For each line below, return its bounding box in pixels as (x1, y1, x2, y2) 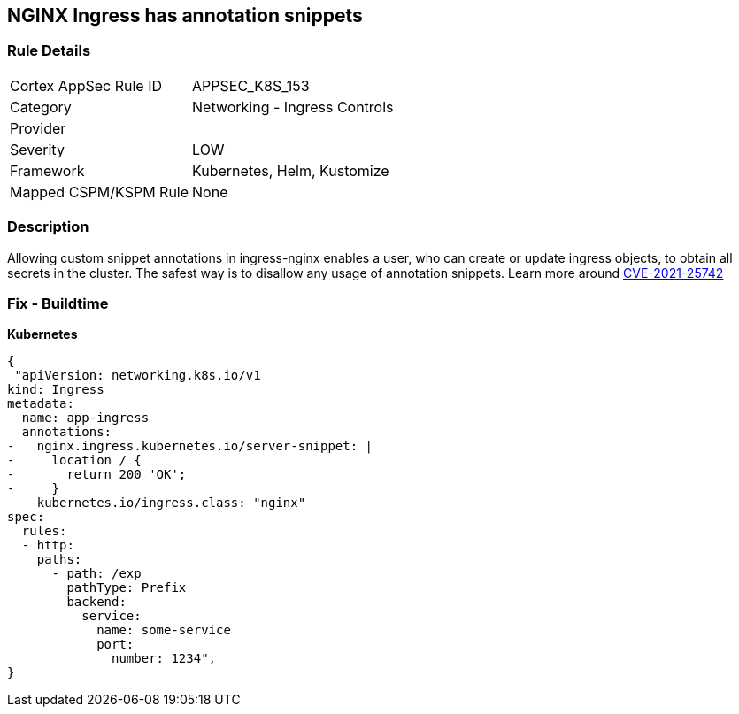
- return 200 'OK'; (7, 467, 187, 482)
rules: (21, 524, 67, 539)
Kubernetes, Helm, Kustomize (192, 161, 389, 180)
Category (10, 97, 72, 116)
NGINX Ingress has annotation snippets (7, 4, 363, 27)
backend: (66, 595, 127, 610)
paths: (36, 552, 82, 567)
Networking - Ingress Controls (192, 97, 394, 116)
